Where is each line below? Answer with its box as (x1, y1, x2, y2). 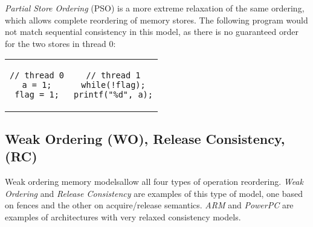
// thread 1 (86, 70, 141, 81)
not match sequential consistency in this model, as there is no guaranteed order (5, 25, 298, 38)
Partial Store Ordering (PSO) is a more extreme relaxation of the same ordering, (5, 2, 305, 14)
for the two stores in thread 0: (5, 37, 116, 49)
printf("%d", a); (74, 90, 153, 100)
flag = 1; (15, 90, 59, 100)
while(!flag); (81, 80, 146, 90)
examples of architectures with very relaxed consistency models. (5, 210, 241, 223)
